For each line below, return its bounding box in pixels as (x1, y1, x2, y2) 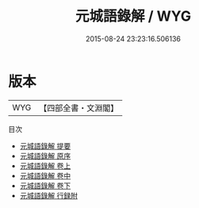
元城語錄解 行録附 (19, 191, 78, 200)
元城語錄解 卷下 (19, 180, 71, 191)
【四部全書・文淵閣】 (39, 102, 119, 114)
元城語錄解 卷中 (19, 171, 71, 180)
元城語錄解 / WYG (75, 7, 192, 25)
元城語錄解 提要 (19, 141, 71, 151)
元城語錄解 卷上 (19, 160, 71, 171)
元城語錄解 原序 (19, 151, 71, 160)
